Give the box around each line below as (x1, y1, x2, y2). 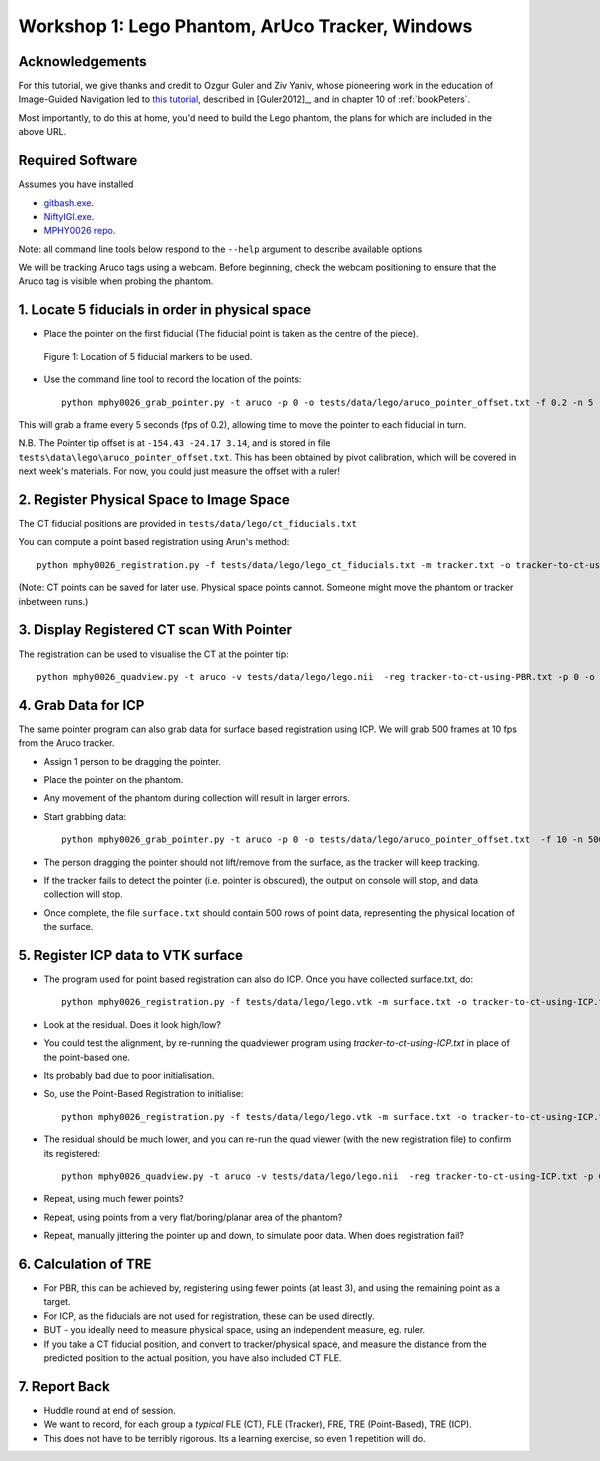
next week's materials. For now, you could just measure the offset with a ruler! (18, 465, 340, 477)
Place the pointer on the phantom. (43, 773, 184, 785)
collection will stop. (43, 888, 124, 900)
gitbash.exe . (43, 196, 95, 209)
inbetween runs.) (18, 595, 89, 607)
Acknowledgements (18, 53, 147, 70)
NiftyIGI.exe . (43, 210, 95, 222)
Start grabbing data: (43, 810, 127, 822)
